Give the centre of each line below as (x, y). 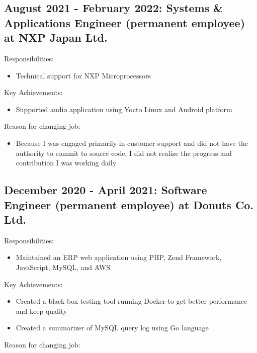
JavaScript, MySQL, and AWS (63, 267)
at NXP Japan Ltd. (56, 37)
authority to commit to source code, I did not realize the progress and (124, 153)
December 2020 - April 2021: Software (106, 190)
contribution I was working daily (66, 163)
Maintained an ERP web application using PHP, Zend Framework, (119, 257)
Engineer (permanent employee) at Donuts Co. (129, 204)
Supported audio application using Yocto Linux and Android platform (124, 109)
